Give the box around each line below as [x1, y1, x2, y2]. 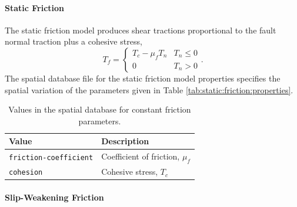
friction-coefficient [9, 153, 94, 162]
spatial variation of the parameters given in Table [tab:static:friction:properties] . [5, 83, 293, 96]
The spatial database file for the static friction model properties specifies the [5, 72, 281, 84]
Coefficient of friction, [101, 150, 180, 162]
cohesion [9, 168, 43, 177]
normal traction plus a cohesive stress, [5, 35, 142, 47]
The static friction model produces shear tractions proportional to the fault [5, 23, 276, 36]
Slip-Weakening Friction [5, 191, 104, 203]
